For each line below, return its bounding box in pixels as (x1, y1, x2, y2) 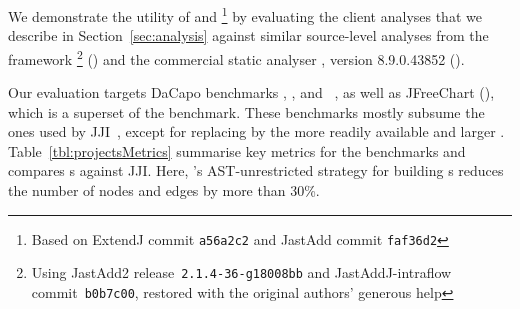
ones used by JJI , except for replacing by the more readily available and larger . (8, 121, 505, 142)
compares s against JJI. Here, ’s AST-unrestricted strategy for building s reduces (8, 160, 504, 181)
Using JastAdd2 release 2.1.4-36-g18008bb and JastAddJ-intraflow (31, 262, 452, 283)
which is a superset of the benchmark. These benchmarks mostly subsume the (8, 101, 485, 122)
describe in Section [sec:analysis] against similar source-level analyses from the (8, 25, 489, 46)
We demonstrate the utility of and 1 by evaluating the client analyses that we (8, 3, 482, 26)
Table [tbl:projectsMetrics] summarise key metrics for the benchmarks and (8, 140, 466, 161)
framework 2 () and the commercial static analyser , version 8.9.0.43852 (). (8, 45, 465, 69)
